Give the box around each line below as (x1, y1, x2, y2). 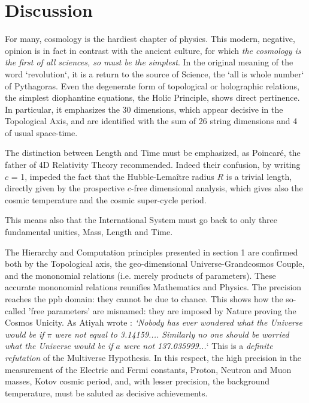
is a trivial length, (226, 170, 292, 182)
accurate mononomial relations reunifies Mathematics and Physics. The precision (5, 281, 302, 293)
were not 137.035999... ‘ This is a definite (123, 339, 273, 352)
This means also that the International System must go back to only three (5, 213, 278, 226)
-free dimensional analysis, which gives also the (131, 182, 303, 194)
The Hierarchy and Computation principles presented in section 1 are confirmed (5, 245, 298, 258)
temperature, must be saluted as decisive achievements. (5, 386, 208, 399)
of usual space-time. (5, 126, 78, 139)
